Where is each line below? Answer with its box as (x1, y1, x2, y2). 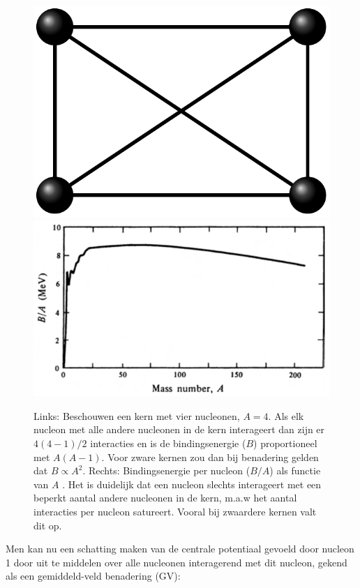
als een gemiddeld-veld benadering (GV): (6, 568, 181, 583)
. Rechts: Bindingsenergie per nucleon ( (82, 463, 250, 478)
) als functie (269, 463, 321, 478)
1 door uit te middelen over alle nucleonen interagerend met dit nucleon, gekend (6, 555, 347, 569)
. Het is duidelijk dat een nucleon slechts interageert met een (62, 476, 322, 491)
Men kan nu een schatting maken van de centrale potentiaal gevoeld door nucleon (6, 541, 354, 556)
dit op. (33, 518, 62, 532)
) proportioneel (253, 436, 317, 451)
